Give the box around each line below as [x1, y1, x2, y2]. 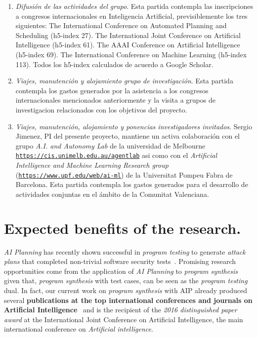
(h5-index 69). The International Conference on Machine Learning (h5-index [15, 49, 247, 59]
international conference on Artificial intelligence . [4, 324, 153, 334]
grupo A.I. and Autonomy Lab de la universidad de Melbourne [15, 140, 206, 150]
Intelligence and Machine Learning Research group [15, 159, 169, 170]
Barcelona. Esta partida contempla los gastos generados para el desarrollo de [15, 179, 248, 189]
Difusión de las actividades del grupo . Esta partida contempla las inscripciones [15, 1, 253, 11]
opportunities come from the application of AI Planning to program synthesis [4, 265, 238, 276]
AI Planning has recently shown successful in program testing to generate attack [4, 246, 246, 257]
